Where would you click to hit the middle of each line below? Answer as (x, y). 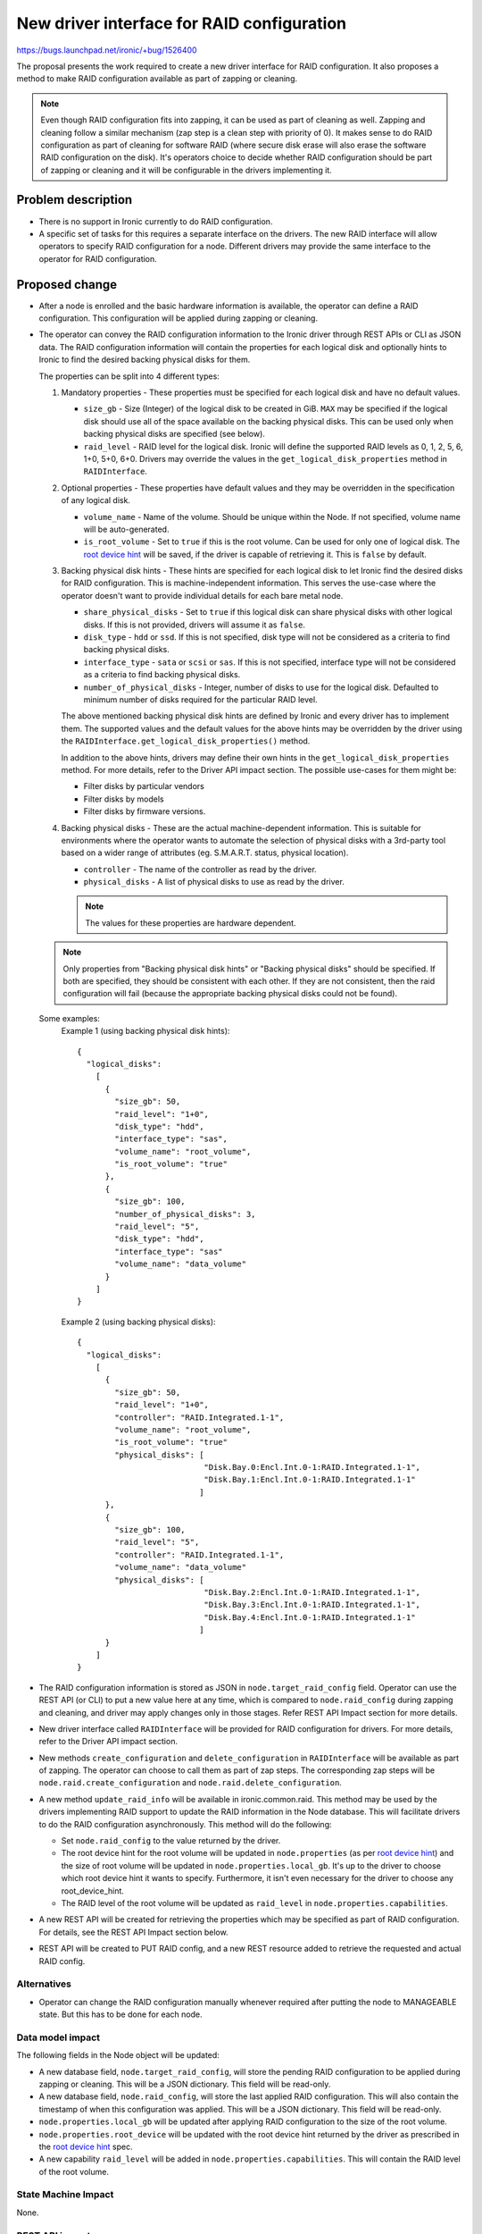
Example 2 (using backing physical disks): (138, 1322)
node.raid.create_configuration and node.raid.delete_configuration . (191, 1783)
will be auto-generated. (126, 529)
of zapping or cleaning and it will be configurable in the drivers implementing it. (186, 170)
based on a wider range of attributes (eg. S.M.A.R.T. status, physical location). (205, 852)
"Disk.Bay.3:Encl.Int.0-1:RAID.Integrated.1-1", (312, 1605)
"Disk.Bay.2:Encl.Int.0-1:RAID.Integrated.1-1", (312, 1592)
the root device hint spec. (86, 2146)
